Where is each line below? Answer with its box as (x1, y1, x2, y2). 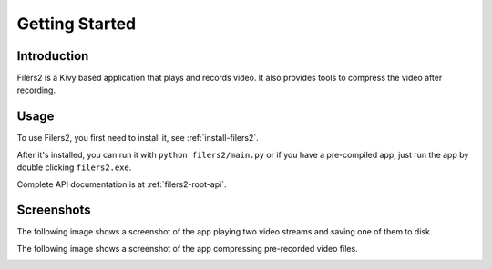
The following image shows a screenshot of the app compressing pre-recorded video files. (16, 243, 359, 254)
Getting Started (16, 14, 137, 34)
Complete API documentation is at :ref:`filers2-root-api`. (16, 178, 227, 190)
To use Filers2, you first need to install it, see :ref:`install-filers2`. (16, 133, 259, 144)
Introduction (16, 48, 89, 64)
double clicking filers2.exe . (16, 162, 132, 173)
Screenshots (16, 203, 91, 218)
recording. (16, 85, 56, 95)
